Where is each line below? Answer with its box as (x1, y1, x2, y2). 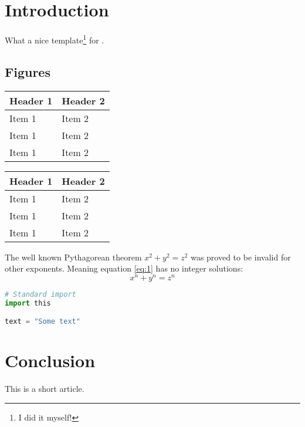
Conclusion (5, 348, 96, 372)
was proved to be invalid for (191, 250, 291, 263)
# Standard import (5, 290, 76, 299)
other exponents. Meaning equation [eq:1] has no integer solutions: (5, 262, 243, 274)
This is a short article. (5, 382, 84, 395)
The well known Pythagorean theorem (5, 250, 142, 263)
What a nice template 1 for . (5, 32, 104, 46)
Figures (5, 62, 50, 80)
